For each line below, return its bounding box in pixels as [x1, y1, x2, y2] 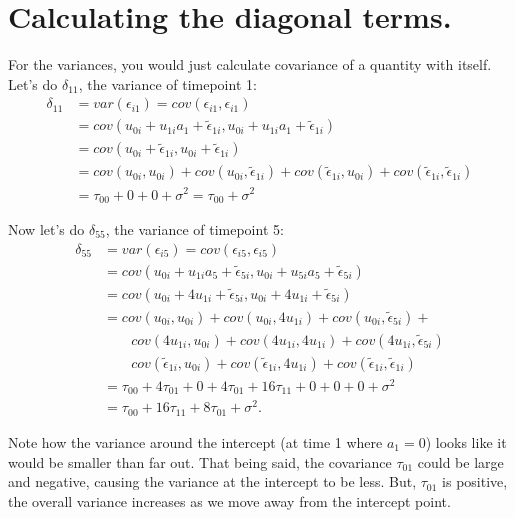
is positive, [442, 471, 508, 492]
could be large [417, 451, 504, 472]
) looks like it [425, 431, 507, 452]
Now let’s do [8, 219, 85, 239]
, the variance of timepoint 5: [105, 219, 284, 239]
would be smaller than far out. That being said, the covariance [8, 451, 392, 472]
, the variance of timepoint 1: [78, 73, 257, 94]
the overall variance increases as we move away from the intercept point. [8, 490, 451, 511]
